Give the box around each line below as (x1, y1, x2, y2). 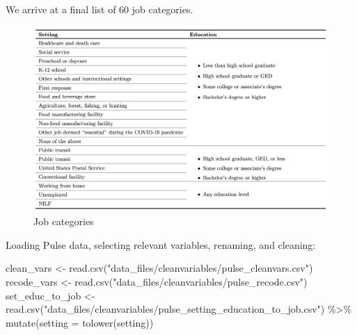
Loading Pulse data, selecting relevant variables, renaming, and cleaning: (6, 237, 316, 252)
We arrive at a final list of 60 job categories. (6, 2, 193, 16)
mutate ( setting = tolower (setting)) (6, 315, 154, 329)
